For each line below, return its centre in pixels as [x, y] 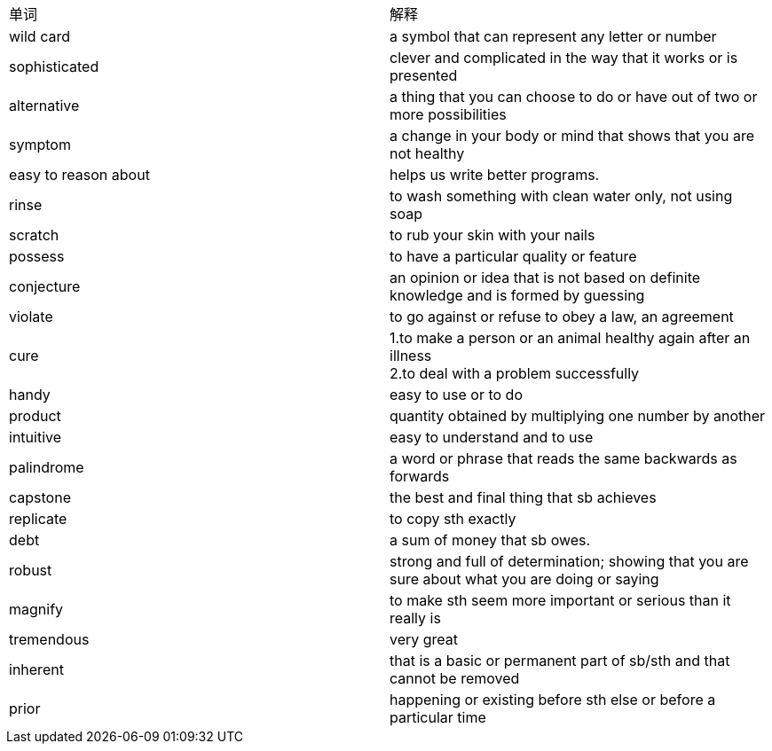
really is [415, 618]
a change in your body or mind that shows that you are [572, 136]
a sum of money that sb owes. [490, 540]
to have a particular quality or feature [513, 256]
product [35, 416]
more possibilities [448, 114]
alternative [44, 106]
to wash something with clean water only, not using [561, 196]
